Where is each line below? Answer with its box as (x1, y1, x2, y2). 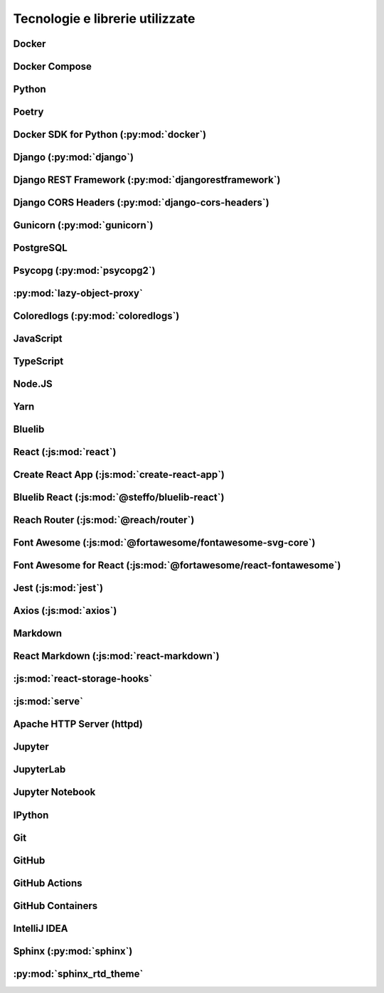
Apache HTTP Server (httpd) (13, 718, 144, 731)
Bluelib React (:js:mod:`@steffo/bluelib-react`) (13, 492, 225, 504)
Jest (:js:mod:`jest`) (13, 582, 103, 594)
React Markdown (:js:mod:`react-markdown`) (13, 650, 220, 662)
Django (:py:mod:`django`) (13, 152, 134, 164)
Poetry (13, 106, 44, 118)
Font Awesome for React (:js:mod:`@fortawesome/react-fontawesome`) (13, 559, 341, 572)
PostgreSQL (13, 242, 68, 254)
